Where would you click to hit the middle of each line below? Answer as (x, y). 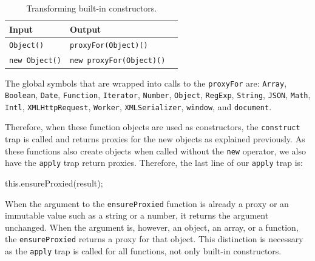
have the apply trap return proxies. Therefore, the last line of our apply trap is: (154, 163)
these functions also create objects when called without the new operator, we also (156, 150)
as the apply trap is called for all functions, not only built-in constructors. (143, 251)
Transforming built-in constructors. (92, 8)
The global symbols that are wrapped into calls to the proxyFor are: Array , (146, 83)
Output (85, 29)
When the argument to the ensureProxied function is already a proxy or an (147, 203)
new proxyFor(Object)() (117, 61)
